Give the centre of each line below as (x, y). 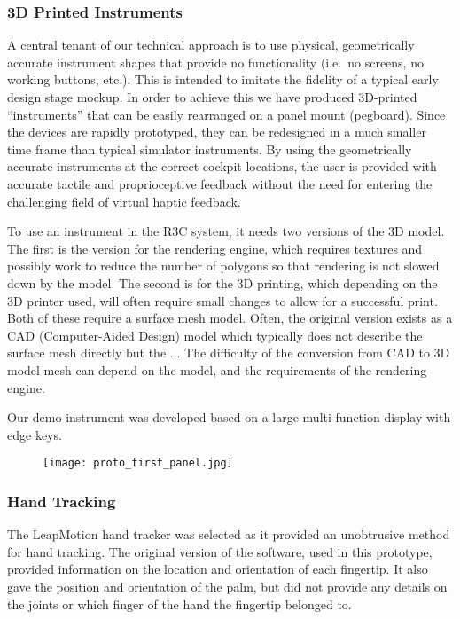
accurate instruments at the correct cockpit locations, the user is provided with (222, 166)
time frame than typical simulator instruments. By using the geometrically (210, 149)
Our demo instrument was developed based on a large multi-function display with (229, 417)
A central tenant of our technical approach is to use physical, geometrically (211, 45)
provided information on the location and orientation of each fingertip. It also (218, 569)
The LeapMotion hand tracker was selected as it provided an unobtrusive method (229, 534)
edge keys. (35, 434)
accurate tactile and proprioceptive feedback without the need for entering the (220, 183)
